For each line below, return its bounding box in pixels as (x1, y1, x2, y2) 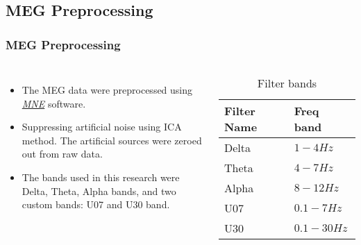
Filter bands (257, 75, 317, 91)
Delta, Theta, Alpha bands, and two (22, 183, 176, 198)
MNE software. (22, 96, 86, 110)
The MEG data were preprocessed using (22, 83, 193, 96)
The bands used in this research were (22, 169, 180, 184)
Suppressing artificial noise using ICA (22, 119, 182, 134)
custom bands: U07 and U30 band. (22, 197, 170, 212)
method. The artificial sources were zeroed (22, 133, 202, 147)
